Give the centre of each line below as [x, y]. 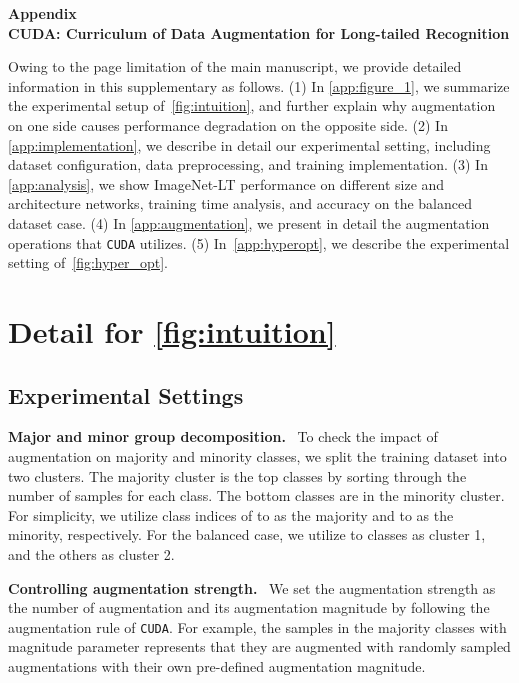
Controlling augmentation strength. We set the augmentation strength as [252, 587]
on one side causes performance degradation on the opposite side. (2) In [228, 124]
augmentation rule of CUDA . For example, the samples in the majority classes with [257, 626]
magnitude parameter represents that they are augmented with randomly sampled [259, 646]
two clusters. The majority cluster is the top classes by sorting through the [237, 475]
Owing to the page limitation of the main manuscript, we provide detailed [235, 66]
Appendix [42, 13]
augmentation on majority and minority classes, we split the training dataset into [257, 455]
